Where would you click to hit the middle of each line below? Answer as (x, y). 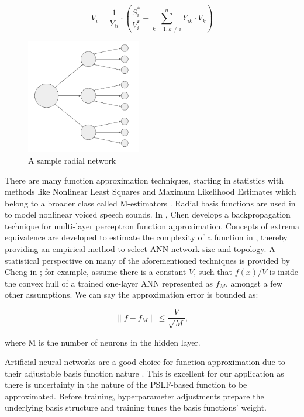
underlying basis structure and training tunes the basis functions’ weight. (136, 407)
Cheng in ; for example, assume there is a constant (96, 272)
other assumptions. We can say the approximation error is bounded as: (132, 294)
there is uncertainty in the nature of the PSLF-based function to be (126, 385)
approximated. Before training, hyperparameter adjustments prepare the (134, 396)
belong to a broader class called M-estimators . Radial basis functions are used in (150, 203)
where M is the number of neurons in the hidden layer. (103, 342)
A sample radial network (72, 160)
